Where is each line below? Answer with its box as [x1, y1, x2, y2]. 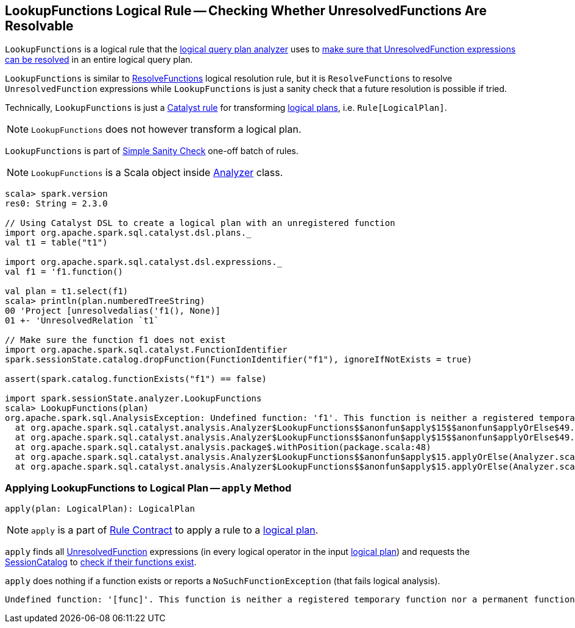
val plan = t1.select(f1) [5, 286, 129, 297]
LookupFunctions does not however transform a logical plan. [31, 123, 302, 136]
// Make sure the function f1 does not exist [5, 335, 226, 345]
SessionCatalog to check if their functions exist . [5, 557, 197, 568]
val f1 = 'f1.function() [5, 267, 123, 277]
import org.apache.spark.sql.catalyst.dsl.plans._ [5, 228, 252, 238]
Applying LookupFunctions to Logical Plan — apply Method [5, 481, 292, 494]
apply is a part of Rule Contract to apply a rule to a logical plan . [31, 524, 319, 537]
